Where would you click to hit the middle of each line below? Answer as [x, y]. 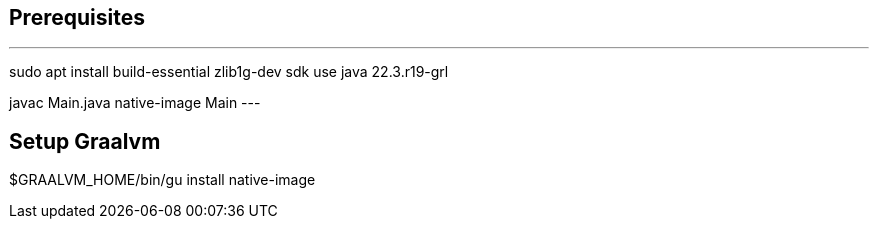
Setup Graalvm [85, 141]
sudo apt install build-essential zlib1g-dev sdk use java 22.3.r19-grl [229, 72]
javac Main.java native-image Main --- [135, 103]
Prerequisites [77, 17]
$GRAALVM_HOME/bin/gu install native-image [162, 180]
